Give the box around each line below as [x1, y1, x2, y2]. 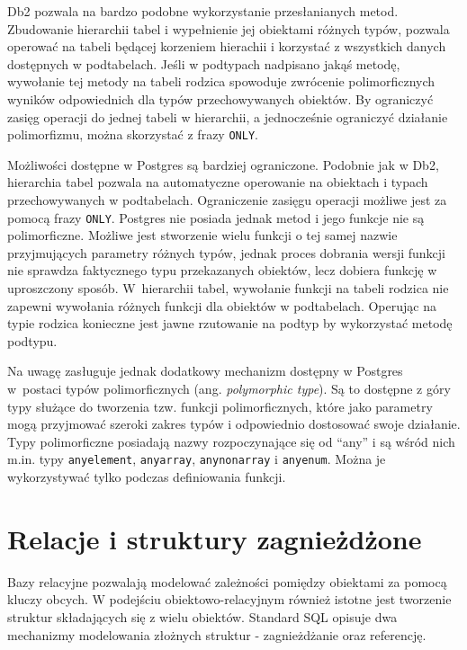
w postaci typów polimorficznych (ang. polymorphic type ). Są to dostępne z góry [7, 379, 451, 397]
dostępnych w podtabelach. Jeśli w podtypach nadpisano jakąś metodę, [7, 54, 400, 73]
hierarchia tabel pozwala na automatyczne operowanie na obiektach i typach [7, 173, 428, 191]
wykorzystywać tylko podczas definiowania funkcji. [7, 467, 286, 486]
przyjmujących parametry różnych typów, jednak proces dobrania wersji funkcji [7, 243, 445, 262]
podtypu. [7, 331, 58, 350]
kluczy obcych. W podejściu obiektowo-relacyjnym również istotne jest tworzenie [7, 590, 452, 609]
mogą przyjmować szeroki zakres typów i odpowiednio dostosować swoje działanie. [7, 414, 461, 433]
